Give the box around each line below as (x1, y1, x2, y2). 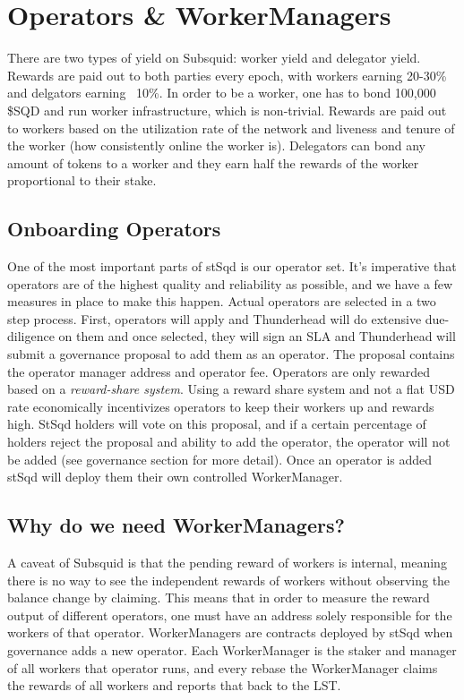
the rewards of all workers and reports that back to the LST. (7, 676, 341, 695)
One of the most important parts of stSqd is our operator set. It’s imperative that (7, 257, 457, 276)
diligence (7, 327, 55, 346)
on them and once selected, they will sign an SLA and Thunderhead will (58, 327, 456, 346)
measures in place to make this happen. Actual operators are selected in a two (7, 292, 436, 311)
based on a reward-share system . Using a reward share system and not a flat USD (7, 380, 455, 398)
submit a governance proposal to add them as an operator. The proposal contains (7, 345, 455, 363)
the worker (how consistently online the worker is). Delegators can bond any (7, 136, 425, 155)
